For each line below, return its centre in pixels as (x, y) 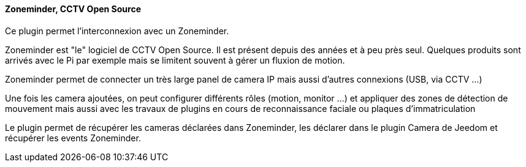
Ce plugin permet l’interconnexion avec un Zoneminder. (117, 31)
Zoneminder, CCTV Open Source (73, 9)
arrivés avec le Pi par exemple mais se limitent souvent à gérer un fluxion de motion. (175, 60)
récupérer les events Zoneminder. (73, 138)
